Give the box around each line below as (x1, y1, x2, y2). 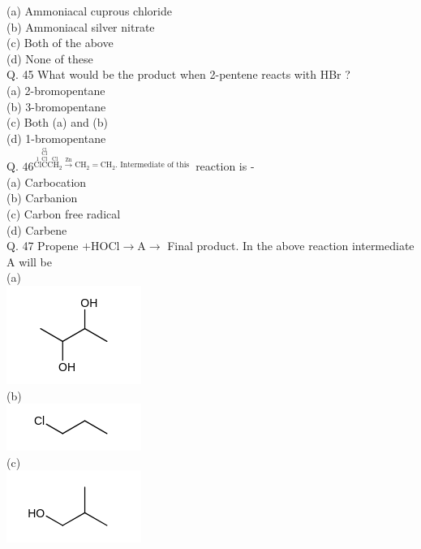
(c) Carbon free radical (6, 205, 121, 222)
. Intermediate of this (115, 161, 190, 170)
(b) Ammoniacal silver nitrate (6, 18, 155, 35)
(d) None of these (6, 50, 93, 67)
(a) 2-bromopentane (6, 81, 105, 98)
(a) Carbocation (6, 173, 87, 190)
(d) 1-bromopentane (6, 129, 106, 146)
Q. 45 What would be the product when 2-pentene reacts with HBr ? (6, 66, 350, 83)
